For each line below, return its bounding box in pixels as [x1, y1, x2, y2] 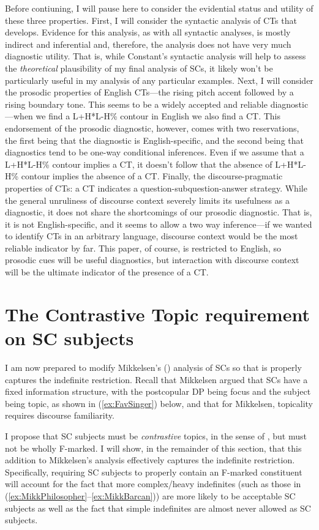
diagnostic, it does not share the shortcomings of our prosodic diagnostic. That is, [5, 206, 312, 218]
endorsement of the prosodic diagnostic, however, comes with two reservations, [5, 121, 299, 134]
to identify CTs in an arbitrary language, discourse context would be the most [5, 230, 298, 242]
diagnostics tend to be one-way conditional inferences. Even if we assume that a [5, 146, 304, 159]
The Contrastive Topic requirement [5, 301, 310, 326]
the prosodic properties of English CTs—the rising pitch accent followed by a [5, 86, 294, 99]
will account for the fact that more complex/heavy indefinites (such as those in [5, 477, 301, 490]
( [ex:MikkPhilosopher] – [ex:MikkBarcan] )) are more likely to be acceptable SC [5, 489, 296, 502]
